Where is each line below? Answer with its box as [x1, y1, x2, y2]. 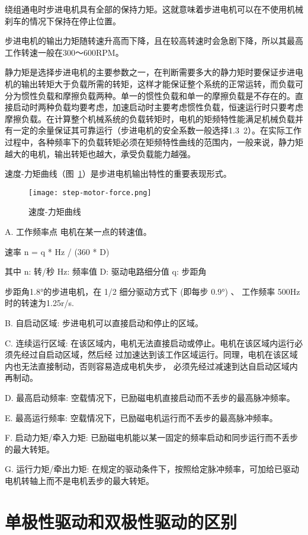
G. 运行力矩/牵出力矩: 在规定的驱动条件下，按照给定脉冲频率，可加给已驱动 [5, 463, 300, 475]
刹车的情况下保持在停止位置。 [5, 14, 121, 27]
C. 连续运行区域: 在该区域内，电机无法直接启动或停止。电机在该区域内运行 [5, 336, 295, 349]
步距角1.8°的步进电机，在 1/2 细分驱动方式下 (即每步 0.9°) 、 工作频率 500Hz [5, 285, 300, 297]
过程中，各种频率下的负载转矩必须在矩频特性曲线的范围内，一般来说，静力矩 [5, 135, 303, 148]
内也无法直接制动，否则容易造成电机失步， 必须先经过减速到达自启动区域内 [5, 359, 298, 372]
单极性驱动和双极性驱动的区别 [5, 509, 238, 533]
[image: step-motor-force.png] [28, 188, 152, 197]
